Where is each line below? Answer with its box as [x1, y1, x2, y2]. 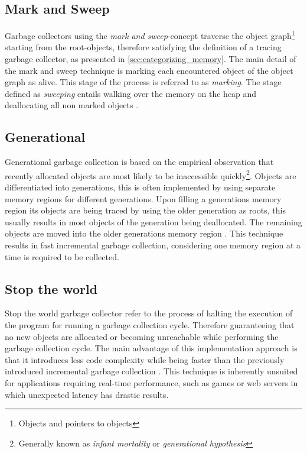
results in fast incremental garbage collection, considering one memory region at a [5, 239, 301, 251]
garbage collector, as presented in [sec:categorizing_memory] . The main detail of [5, 53, 296, 65]
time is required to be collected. [5, 250, 119, 263]
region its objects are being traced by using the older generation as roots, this [5, 204, 286, 216]
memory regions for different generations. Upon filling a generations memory [5, 192, 282, 205]
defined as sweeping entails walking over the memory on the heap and [5, 87, 257, 99]
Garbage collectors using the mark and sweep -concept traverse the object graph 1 [5, 28, 295, 41]
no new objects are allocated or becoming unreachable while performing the [5, 330, 279, 342]
